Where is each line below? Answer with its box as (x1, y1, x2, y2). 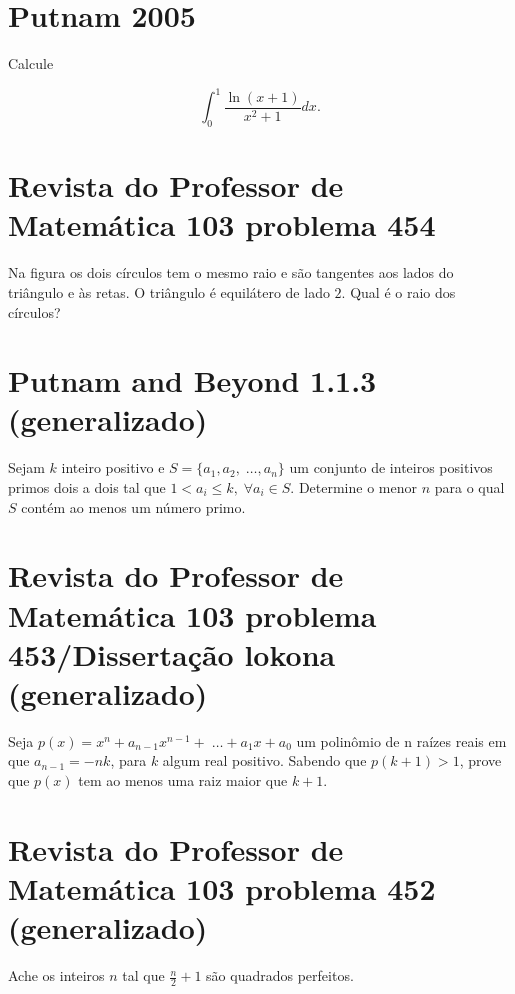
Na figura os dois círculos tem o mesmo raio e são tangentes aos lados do (8, 262, 454, 283)
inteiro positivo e (61, 457, 165, 478)
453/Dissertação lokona (8, 633, 336, 674)
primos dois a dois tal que (8, 477, 166, 498)
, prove (459, 750, 502, 771)
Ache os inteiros (8, 965, 105, 986)
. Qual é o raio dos (341, 281, 456, 302)
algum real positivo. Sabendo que (162, 750, 367, 771)
